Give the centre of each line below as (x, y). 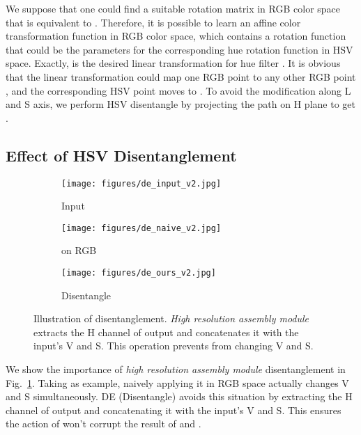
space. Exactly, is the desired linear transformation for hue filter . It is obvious (173, 63)
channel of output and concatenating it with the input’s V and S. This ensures (174, 410)
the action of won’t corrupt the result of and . (103, 424)
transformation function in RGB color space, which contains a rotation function (176, 36)
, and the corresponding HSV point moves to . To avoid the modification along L (178, 90)
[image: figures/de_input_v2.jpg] (141, 183)
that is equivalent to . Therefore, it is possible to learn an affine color (153, 22)
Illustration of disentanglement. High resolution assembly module (171, 318)
